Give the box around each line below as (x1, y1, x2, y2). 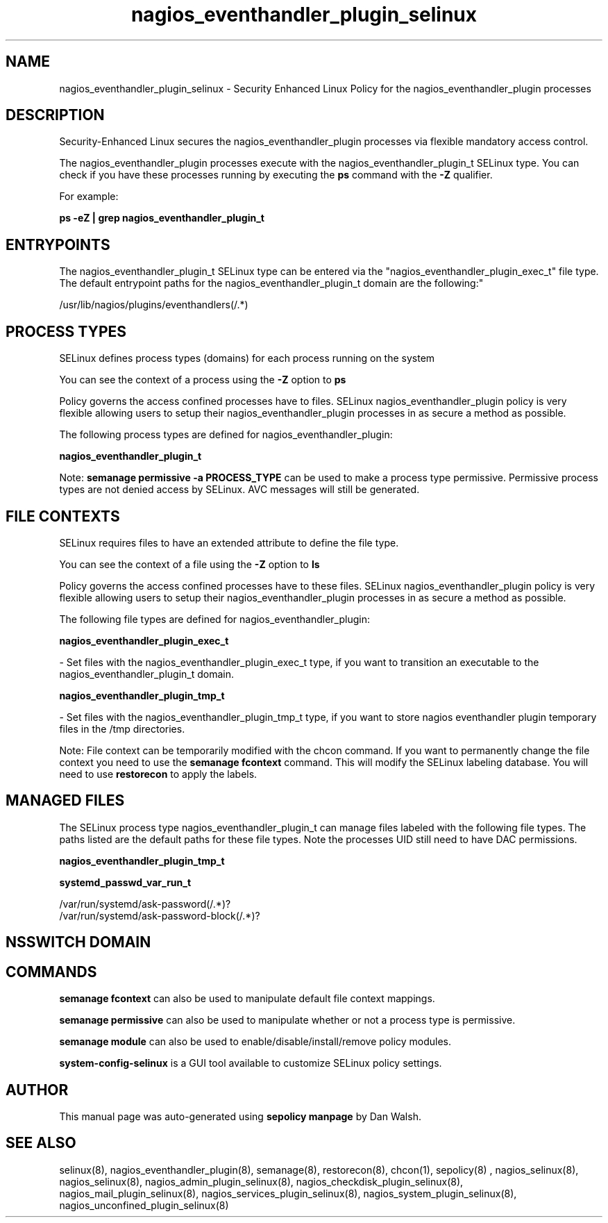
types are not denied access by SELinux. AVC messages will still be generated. (59, 483, 420, 496)
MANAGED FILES (6, 792, 125, 810)
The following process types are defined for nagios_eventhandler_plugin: (59, 429, 393, 441)
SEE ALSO (6, 1134, 76, 1152)
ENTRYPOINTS (6, 235, 110, 253)
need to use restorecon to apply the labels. (59, 767, 257, 780)
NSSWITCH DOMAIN (6, 933, 151, 951)
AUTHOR (6, 1081, 69, 1099)
